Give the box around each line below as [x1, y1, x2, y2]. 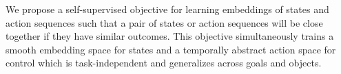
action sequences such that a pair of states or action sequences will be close [6, 15, 323, 29]
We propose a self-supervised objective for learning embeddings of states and [6, 2, 329, 16]
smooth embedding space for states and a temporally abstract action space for [6, 42, 336, 56]
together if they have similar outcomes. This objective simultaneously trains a [6, 29, 334, 43]
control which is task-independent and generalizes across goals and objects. [6, 56, 322, 70]
